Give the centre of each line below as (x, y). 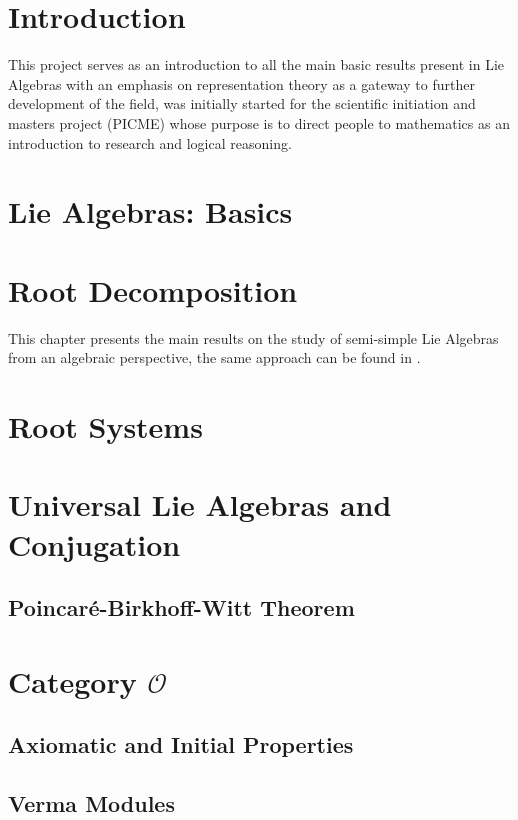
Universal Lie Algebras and (200, 504)
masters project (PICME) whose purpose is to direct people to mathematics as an (259, 122)
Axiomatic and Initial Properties (181, 744)
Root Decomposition (153, 289)
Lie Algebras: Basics (150, 211)
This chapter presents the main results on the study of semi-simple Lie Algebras (253, 337)
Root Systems (105, 425)
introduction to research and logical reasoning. (150, 142)
